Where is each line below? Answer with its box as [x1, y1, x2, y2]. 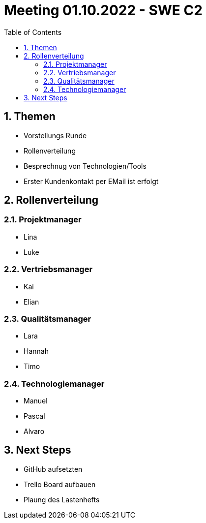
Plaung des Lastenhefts [24, 495, 100, 504]
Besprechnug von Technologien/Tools [24, 161, 147, 170]
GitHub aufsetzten [24, 464, 83, 473]
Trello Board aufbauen [24, 480, 96, 489]
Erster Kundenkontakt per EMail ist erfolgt [24, 177, 159, 185]
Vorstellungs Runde [24, 131, 87, 140]
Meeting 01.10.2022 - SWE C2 [4, 2, 203, 19]
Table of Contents [4, 28, 62, 36]
